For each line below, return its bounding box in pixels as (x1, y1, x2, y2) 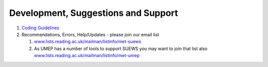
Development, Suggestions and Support (9, 7, 178, 18)
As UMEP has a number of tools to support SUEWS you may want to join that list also (34, 45, 208, 52)
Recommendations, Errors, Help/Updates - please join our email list (21, 31, 159, 37)
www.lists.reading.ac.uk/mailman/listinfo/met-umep (34, 53, 140, 59)
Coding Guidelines (21, 25, 60, 31)
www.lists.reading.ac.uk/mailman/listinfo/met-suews (34, 39, 141, 45)
